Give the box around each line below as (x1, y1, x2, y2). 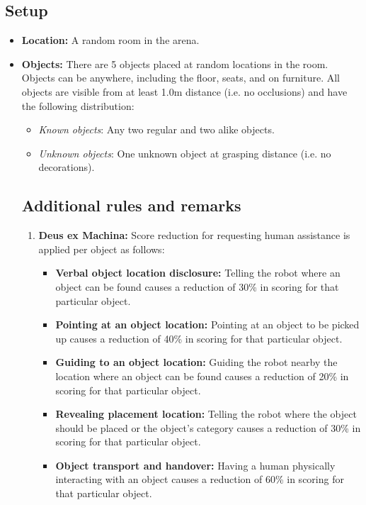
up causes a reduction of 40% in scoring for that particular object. (55, 331, 343, 345)
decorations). (38, 160, 95, 174)
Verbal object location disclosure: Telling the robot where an (55, 265, 341, 280)
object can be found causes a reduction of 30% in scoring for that (55, 279, 339, 294)
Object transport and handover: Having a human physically (55, 457, 336, 472)
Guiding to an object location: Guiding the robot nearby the (55, 355, 338, 370)
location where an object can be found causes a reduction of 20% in (55, 368, 349, 383)
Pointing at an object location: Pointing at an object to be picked (55, 317, 360, 332)
